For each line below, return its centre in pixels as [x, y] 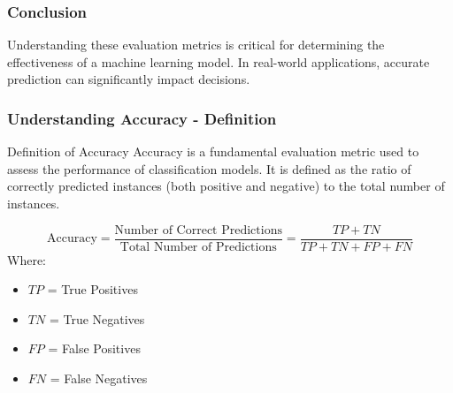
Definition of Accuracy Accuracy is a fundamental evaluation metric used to [213, 151]
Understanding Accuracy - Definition [142, 118]
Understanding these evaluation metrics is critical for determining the [196, 45]
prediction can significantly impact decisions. [129, 79]
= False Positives [94, 348]
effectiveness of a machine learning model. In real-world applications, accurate [219, 61]
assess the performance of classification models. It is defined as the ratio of [209, 168]
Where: [27, 259]
